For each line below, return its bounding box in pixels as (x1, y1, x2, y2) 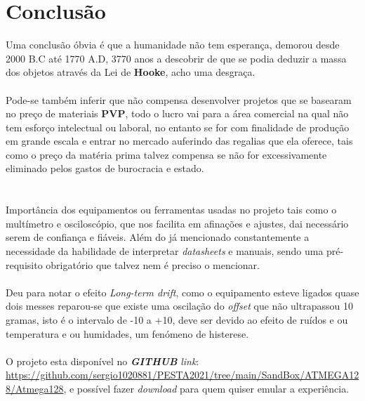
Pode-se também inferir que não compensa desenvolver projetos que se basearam (6, 92, 352, 107)
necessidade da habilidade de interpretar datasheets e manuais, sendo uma (6, 244, 324, 258)
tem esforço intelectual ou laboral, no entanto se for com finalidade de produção (6, 119, 350, 134)
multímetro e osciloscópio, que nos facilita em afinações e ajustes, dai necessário (6, 216, 349, 230)
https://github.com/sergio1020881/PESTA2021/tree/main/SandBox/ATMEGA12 (6, 367, 359, 382)
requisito (6, 257, 43, 272)
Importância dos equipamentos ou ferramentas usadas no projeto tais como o (6, 202, 337, 217)
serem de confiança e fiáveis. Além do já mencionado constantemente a (6, 230, 310, 244)
